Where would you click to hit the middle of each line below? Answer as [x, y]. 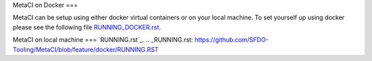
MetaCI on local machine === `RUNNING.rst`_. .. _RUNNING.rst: [103, 40]
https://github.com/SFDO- [231, 40]
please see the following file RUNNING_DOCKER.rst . [87, 27]
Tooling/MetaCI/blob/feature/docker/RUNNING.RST [86, 49]
